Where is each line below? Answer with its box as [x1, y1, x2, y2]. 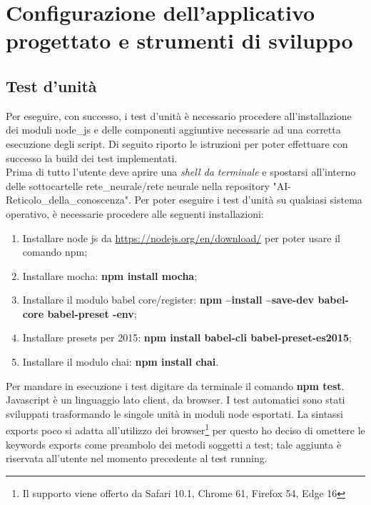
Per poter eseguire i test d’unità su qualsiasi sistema [134, 192, 362, 207]
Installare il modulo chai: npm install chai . [22, 354, 219, 369]
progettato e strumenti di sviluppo [6, 26, 353, 55]
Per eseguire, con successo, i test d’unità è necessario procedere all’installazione [6, 108, 352, 123]
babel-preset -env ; [47, 306, 137, 321]
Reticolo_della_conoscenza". [6, 192, 131, 207]
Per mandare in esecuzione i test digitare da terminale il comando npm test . [6, 378, 345, 393]
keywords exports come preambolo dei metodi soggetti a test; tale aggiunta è [6, 436, 342, 451]
